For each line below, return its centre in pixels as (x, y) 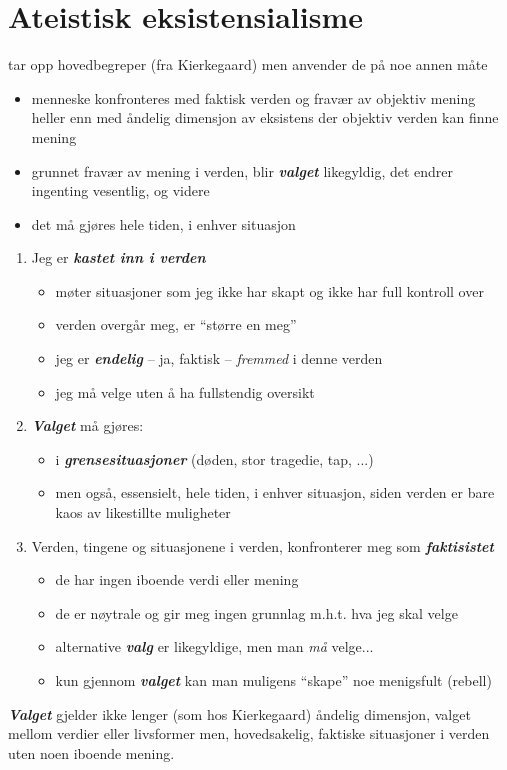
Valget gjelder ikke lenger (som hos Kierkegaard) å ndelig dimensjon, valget (239, 713)
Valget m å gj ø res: (87, 425)
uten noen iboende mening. (91, 752)
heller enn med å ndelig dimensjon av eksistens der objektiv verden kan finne (265, 117)
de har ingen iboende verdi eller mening (177, 579)
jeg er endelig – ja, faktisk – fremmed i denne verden (219, 358)
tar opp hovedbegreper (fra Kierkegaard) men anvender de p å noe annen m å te (248, 64)
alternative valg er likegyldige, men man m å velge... (214, 646)
